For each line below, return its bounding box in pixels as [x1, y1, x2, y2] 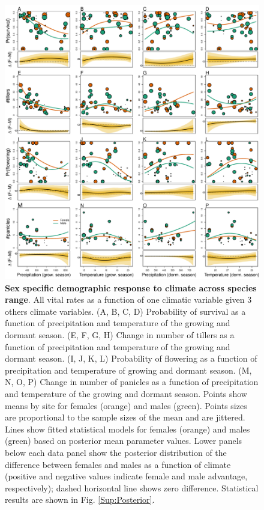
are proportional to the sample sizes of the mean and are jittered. [5, 411, 245, 423]
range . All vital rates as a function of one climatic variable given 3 [5, 293, 252, 306]
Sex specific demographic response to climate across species [5, 281, 257, 294]
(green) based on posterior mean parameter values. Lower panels [5, 434, 242, 447]
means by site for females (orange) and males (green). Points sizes [5, 399, 247, 411]
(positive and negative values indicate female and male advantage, [5, 470, 248, 482]
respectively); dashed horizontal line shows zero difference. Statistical [5, 481, 259, 494]
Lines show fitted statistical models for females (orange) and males [5, 422, 250, 435]
